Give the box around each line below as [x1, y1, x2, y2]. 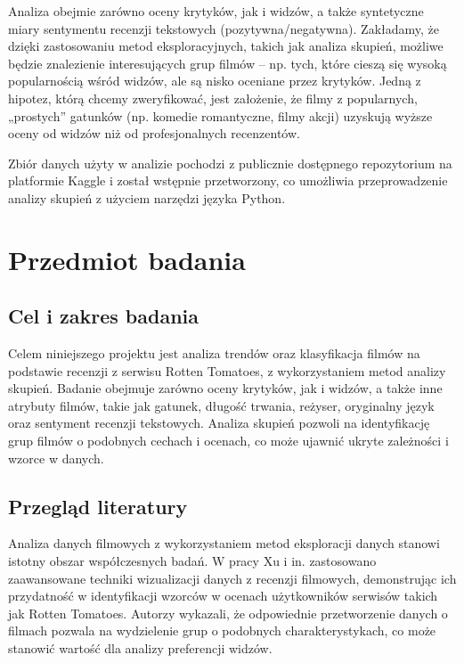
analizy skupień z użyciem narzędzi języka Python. [8, 188, 286, 207]
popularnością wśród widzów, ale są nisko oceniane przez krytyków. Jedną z [8, 71, 421, 90]
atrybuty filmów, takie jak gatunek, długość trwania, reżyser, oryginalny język [8, 396, 435, 414]
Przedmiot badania [8, 241, 246, 277]
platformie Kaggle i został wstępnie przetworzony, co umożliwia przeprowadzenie [8, 171, 448, 190]
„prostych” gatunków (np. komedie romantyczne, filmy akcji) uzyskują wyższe [8, 106, 433, 125]
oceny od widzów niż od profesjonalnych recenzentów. [8, 124, 300, 143]
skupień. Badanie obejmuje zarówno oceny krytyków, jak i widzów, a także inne [8, 379, 443, 397]
